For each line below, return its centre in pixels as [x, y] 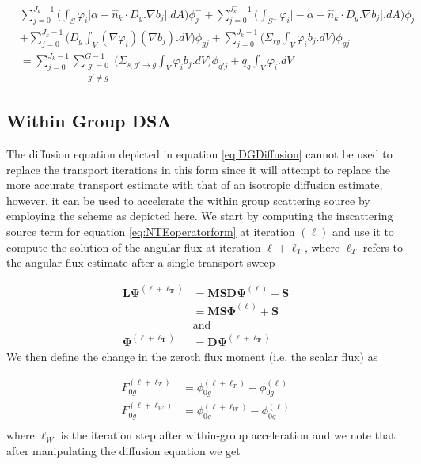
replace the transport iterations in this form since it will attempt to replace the [199, 169]
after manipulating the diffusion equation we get [123, 450]
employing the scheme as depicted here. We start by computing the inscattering [200, 216]
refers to [383, 247]
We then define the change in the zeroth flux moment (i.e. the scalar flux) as [192, 357]
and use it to [363, 231]
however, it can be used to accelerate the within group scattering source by [188, 200]
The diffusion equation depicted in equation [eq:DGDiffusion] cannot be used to [199, 154]
